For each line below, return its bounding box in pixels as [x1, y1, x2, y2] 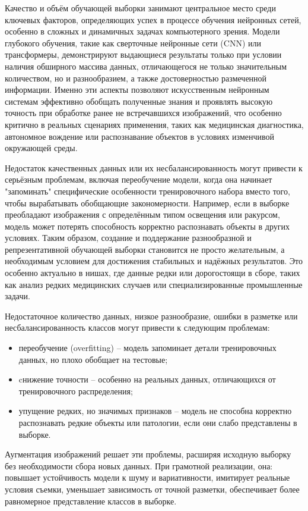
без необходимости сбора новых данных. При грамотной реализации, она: [5, 459, 273, 472]
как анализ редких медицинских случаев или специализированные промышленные [5, 278, 303, 290]
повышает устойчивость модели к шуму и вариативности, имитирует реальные [5, 471, 290, 484]
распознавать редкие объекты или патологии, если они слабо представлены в [18, 416, 297, 428]
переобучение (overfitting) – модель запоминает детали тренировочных [18, 341, 277, 354]
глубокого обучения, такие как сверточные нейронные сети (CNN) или [5, 36, 261, 49]
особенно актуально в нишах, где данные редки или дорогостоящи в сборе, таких [5, 267, 300, 279]
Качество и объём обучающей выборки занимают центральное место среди [5, 2, 276, 14]
